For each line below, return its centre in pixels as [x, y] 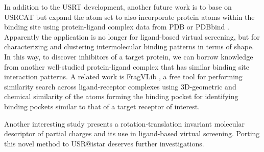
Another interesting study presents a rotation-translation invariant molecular [124, 123]
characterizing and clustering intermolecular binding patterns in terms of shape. [129, 47]
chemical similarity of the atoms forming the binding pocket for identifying [121, 96]
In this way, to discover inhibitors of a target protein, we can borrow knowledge [129, 56]
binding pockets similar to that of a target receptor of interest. [102, 106]
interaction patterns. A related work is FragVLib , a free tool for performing [123, 77]
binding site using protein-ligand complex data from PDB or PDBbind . [117, 27]
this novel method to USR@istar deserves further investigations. [104, 143]
